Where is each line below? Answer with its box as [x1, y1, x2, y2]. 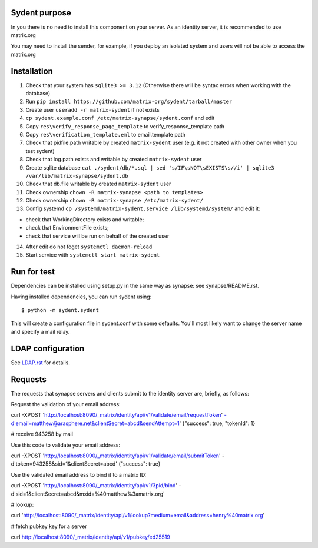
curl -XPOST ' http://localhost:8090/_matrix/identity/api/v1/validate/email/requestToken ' [11, 411, 223, 419]
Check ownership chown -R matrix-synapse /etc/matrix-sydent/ [25, 197, 203, 204]
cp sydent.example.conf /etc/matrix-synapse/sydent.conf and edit [25, 115, 215, 122]
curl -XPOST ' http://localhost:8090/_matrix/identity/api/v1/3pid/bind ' [11, 482, 178, 489]
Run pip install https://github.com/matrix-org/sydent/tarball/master [25, 98, 233, 105]
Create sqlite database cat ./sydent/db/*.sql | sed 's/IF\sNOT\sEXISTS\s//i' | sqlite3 [25, 164, 274, 171]
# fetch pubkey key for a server [11, 523, 88, 530]
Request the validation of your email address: [11, 401, 121, 408]
